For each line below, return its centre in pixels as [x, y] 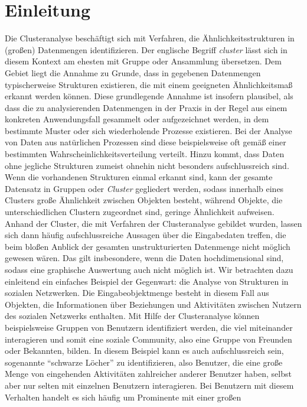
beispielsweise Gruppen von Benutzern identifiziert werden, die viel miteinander [149, 327]
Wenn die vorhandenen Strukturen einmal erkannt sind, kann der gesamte [139, 177]
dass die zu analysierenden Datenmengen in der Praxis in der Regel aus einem [146, 107]
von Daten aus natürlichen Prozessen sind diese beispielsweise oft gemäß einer [146, 142]
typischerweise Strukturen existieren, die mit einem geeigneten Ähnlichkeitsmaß [149, 84]
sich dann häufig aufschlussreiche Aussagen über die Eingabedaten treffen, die [146, 235]
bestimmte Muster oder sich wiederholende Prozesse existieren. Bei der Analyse [148, 130]
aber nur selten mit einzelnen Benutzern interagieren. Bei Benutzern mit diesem [149, 385]
